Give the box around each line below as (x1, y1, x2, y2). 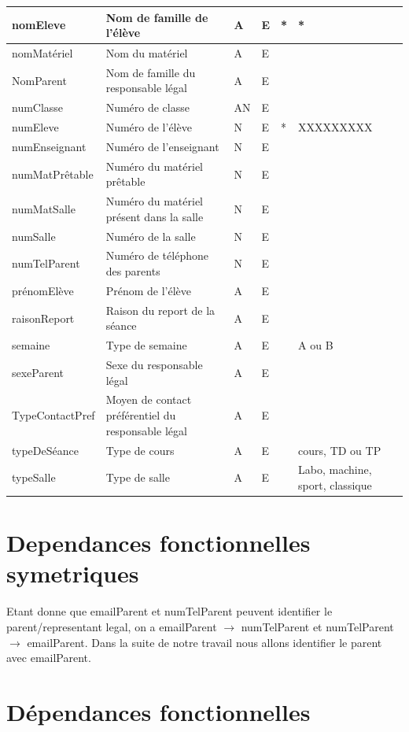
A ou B (298, 337, 333, 353)
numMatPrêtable (12, 165, 94, 182)
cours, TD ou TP (298, 442, 381, 458)
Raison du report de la (105, 301, 216, 318)
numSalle (12, 227, 56, 244)
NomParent (12, 72, 67, 88)
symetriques (6, 557, 139, 590)
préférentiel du (105, 407, 176, 423)
